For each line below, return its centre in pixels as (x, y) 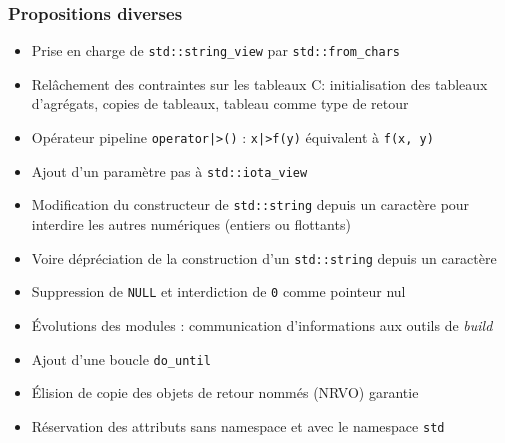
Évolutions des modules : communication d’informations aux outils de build (262, 324)
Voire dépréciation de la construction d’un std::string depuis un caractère (264, 257)
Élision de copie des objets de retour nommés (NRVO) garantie (225, 392)
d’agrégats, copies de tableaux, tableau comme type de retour (220, 103)
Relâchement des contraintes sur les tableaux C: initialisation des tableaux (259, 83)
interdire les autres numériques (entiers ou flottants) (191, 224)
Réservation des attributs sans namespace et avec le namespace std (238, 425)
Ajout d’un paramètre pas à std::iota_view (169, 170)
